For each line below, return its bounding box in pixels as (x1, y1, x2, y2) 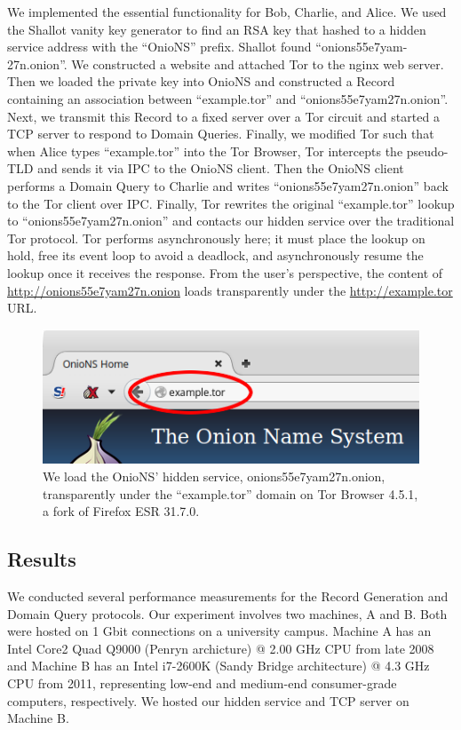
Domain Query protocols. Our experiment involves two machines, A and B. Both (7, 604, 448, 623)
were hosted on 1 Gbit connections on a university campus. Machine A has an (7, 622, 432, 640)
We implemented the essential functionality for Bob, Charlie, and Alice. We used (7, 3, 447, 20)
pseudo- (406, 141, 449, 160)
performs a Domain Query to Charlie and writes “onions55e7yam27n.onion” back (7, 176, 449, 194)
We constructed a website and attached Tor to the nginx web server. (71, 54, 444, 73)
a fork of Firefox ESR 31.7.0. (43, 502, 200, 520)
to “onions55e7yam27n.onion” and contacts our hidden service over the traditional (7, 211, 455, 230)
